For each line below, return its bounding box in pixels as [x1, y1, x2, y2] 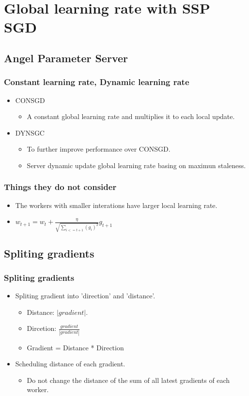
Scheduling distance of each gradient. [15, 359, 125, 369]
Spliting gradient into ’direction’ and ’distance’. [15, 291, 156, 301]
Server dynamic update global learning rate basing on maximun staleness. [27, 160, 246, 170]
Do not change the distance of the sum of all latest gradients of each [27, 375, 230, 385]
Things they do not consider [4, 181, 117, 193]
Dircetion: [27, 323, 57, 333]
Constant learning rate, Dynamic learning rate [4, 76, 189, 88]
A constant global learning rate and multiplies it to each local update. [27, 111, 235, 121]
